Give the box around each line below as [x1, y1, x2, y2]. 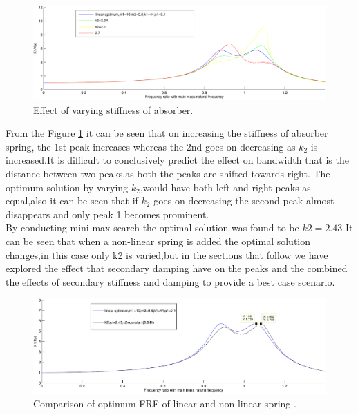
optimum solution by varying [6, 180, 129, 194]
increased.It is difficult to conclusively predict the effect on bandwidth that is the [6, 153, 349, 167]
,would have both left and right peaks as [140, 180, 311, 194]
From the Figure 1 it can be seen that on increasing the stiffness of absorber [6, 126, 328, 140]
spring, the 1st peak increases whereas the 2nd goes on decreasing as [6, 139, 296, 153]
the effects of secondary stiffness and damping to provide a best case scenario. [6, 274, 335, 289]
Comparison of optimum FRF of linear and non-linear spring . [33, 396, 296, 410]
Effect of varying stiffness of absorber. [33, 102, 194, 117]
